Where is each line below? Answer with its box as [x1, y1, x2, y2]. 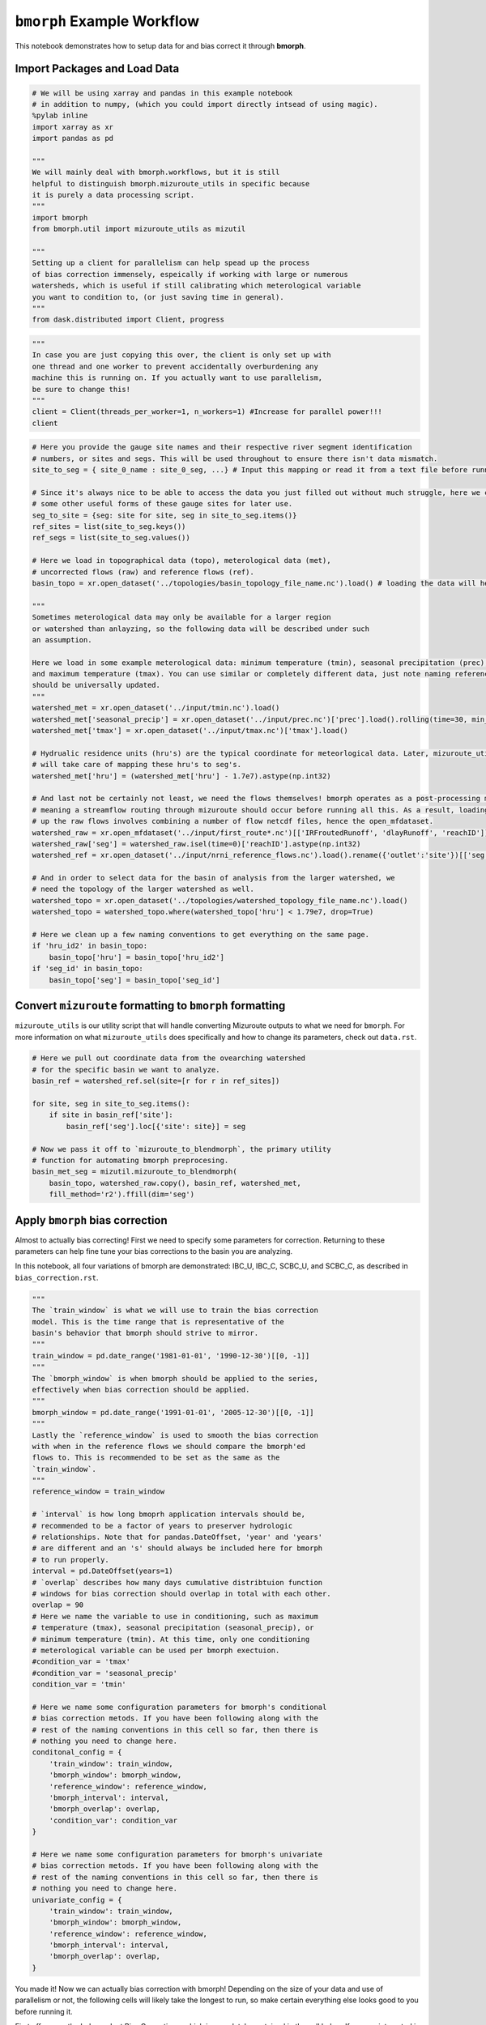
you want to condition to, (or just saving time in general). [32, 292, 284, 301]
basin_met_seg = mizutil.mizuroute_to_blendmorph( [32, 1167, 238, 1176]
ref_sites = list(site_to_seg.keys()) [32, 522, 186, 531]
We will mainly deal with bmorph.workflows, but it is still [32, 168, 280, 177]
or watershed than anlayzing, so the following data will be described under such [32, 624, 370, 633]
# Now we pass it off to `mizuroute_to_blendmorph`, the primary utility [32, 1145, 331, 1153]
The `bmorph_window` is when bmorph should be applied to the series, [32, 1374, 319, 1383]
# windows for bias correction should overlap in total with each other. [32, 1588, 331, 1598]
